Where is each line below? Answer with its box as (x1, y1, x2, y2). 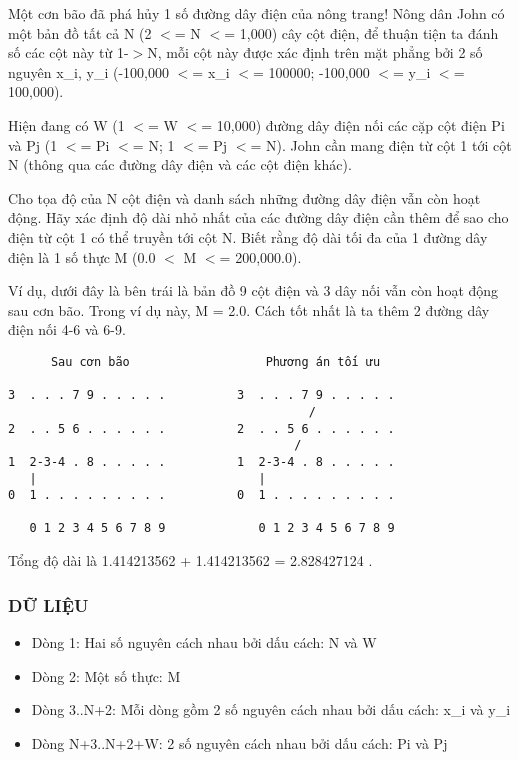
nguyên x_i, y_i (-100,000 (8, 61, 170, 82)
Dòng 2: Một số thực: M (31, 665, 181, 686)
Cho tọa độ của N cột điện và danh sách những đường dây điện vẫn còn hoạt (8, 187, 481, 208)
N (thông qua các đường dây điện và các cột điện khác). (8, 154, 352, 175)
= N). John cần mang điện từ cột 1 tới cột (250, 134, 512, 155)
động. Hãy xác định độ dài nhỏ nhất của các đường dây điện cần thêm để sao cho (8, 207, 509, 228)
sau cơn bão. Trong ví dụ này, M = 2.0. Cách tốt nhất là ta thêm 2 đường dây (8, 299, 490, 320)
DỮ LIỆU (8, 592, 89, 617)
